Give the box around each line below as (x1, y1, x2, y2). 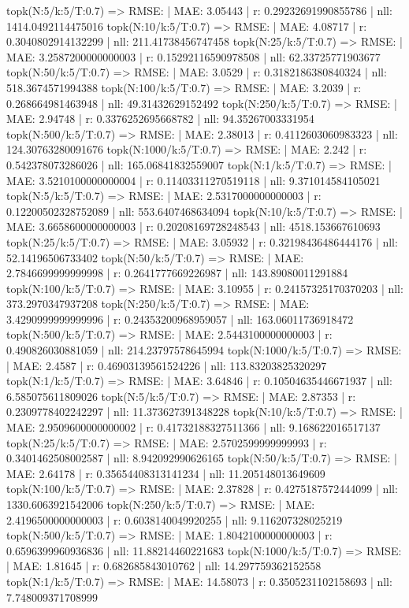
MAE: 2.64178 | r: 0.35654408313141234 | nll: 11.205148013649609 (6, 465, 325, 481)
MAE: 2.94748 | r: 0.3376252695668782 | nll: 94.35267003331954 (6, 110, 314, 127)
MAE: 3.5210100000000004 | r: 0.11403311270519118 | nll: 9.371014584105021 (6, 172, 381, 188)
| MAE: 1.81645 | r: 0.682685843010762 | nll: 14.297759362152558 (6, 558, 322, 574)
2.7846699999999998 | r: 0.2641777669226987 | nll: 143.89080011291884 (6, 265, 348, 281)
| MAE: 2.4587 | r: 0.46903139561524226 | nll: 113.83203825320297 (6, 357, 327, 373)
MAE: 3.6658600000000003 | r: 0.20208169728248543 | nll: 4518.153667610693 (6, 218, 381, 235)
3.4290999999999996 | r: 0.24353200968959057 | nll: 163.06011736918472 (6, 310, 354, 327)
